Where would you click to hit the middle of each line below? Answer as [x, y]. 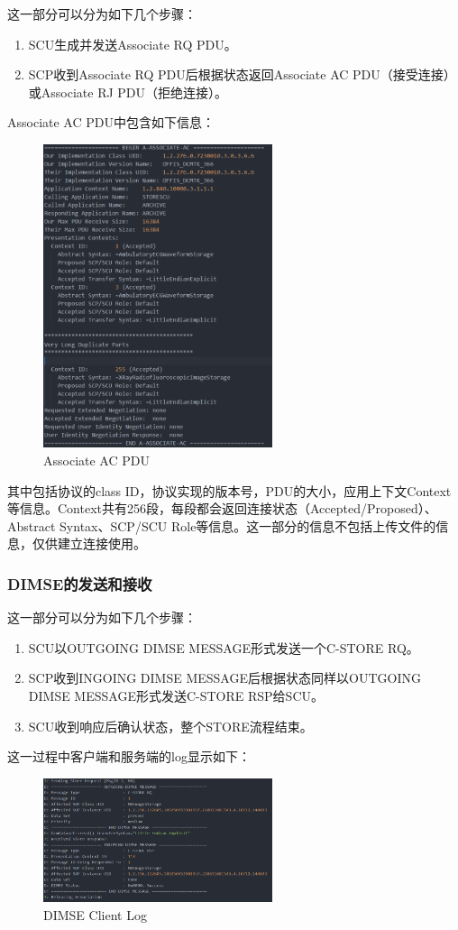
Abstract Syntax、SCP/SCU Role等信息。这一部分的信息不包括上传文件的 [222, 525]
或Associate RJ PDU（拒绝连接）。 [128, 92]
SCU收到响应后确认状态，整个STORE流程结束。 [170, 726]
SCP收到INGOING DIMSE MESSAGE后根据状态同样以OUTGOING [224, 678]
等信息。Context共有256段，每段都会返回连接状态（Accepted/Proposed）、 [222, 508]
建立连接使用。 [101, 543]
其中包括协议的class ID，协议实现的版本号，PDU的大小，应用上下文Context [229, 490]
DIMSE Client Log [95, 914]
